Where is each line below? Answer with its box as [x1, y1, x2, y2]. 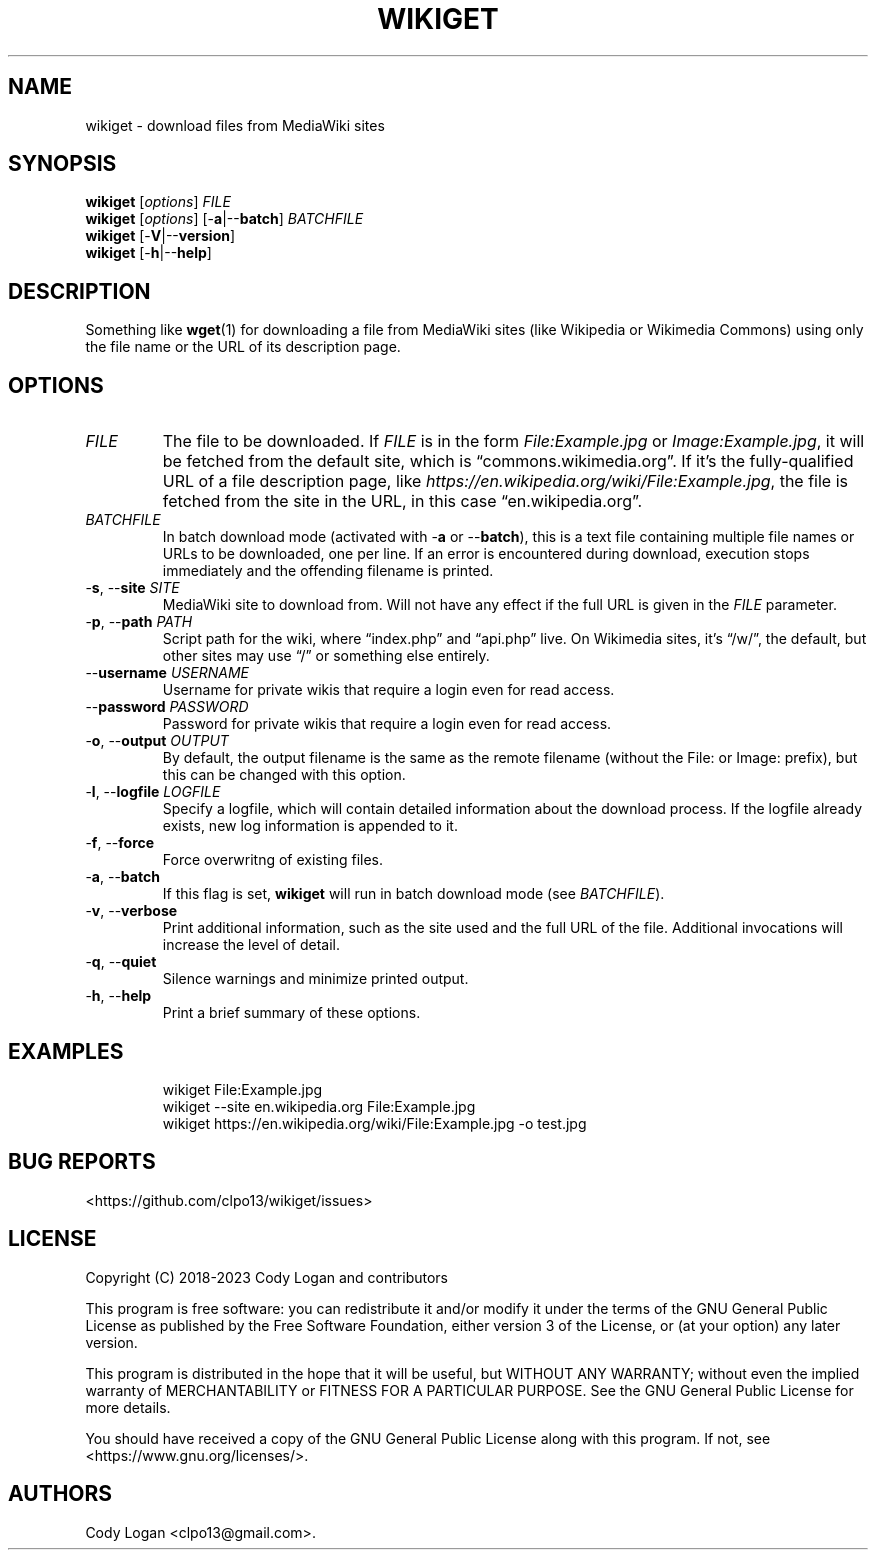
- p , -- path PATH [85, 613, 193, 631]
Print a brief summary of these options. [162, 1004, 421, 1022]
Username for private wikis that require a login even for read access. [162, 681, 615, 699]
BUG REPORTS [8, 1149, 156, 1175]
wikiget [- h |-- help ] [85, 244, 212, 262]
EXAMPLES [8, 1038, 124, 1064]
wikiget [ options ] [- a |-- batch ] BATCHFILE [85, 210, 364, 228]
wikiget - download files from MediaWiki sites [85, 116, 385, 134]
